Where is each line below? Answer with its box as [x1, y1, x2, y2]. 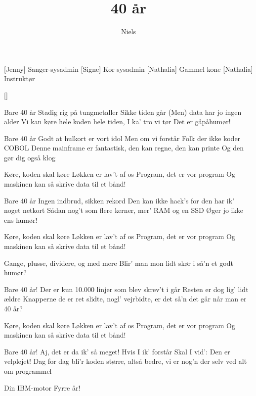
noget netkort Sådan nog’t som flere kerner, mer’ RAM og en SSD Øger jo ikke [4, 205, 244, 215]
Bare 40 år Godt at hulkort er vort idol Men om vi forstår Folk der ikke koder [4, 133, 241, 143]
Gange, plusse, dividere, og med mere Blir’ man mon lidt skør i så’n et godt [4, 257, 233, 268]
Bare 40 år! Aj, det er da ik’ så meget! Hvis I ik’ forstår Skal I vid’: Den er [4, 346, 230, 356]
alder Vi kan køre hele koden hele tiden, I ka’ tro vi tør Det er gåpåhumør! [4, 116, 231, 127]
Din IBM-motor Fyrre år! [4, 382, 81, 393]
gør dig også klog [4, 152, 55, 162]
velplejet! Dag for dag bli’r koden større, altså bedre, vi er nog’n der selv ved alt [4, 356, 247, 366]
